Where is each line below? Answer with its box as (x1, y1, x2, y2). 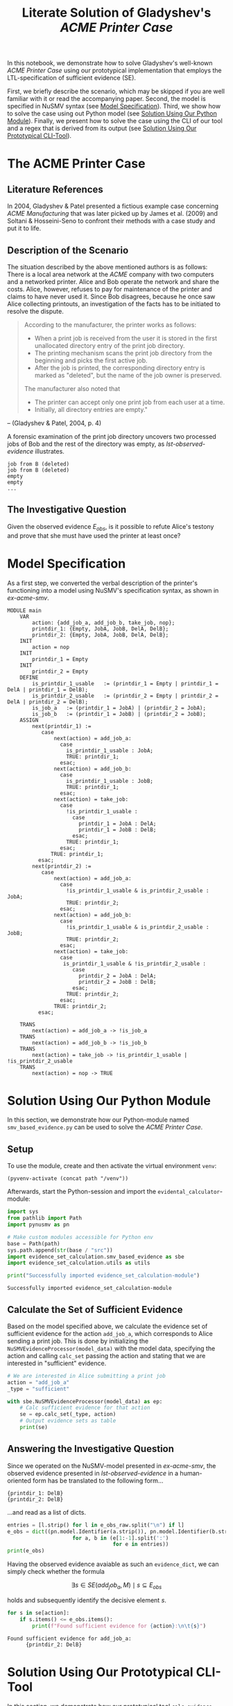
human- (180, 1469, 202, 1477)
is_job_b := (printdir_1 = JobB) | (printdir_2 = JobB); (32, 710, 207, 717)
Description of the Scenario (7, 244, 129, 256)
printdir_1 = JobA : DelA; (78, 820, 157, 827)
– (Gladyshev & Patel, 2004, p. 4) (7, 419, 102, 427)
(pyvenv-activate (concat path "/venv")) (7, 1175, 129, 1182)
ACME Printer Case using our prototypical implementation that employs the (7, 66, 222, 74)
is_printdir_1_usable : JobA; (66, 747, 154, 754)
